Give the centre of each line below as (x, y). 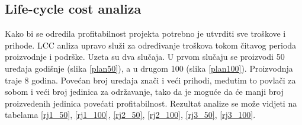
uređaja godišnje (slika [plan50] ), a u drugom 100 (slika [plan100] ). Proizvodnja (149, 68)
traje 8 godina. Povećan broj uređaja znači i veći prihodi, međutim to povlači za (150, 80)
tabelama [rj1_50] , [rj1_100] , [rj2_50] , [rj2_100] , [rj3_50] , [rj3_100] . (130, 115)
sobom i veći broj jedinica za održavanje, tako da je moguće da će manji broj (144, 92)
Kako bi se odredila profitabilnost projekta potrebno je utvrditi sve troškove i (145, 33)
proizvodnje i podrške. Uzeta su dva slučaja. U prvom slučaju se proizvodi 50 (145, 57)
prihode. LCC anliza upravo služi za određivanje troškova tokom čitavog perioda (151, 45)
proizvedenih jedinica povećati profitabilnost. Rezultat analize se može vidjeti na (151, 103)
